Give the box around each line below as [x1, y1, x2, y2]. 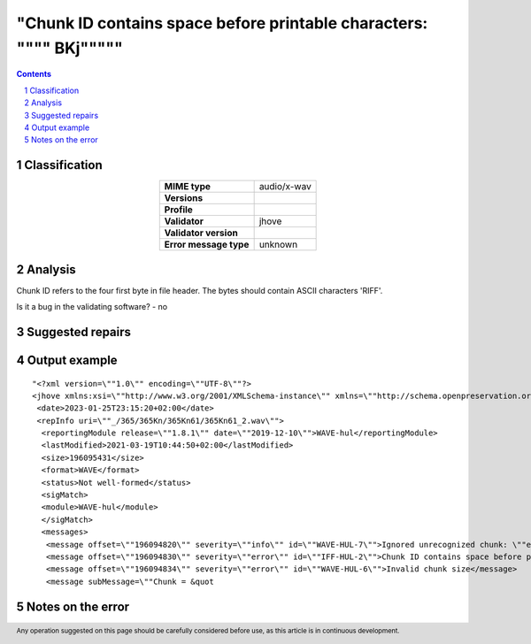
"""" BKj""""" [16, 38, 123, 57]
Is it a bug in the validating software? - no [16, 302, 168, 312]
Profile [164, 203, 194, 216]
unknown [258, 239, 298, 251]
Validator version [164, 226, 238, 239]
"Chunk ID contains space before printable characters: [16, 13, 428, 33]
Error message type [164, 239, 250, 251]
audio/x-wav [258, 180, 312, 193]
